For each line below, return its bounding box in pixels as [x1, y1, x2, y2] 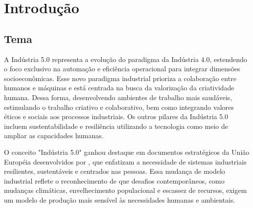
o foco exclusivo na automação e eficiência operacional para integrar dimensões [4, 63, 240, 74]
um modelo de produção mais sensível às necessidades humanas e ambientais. [4, 194, 235, 205]
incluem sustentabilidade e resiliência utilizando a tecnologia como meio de [4, 121, 228, 131]
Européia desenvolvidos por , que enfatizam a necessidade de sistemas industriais [4, 156, 247, 166]
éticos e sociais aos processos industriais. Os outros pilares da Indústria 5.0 [4, 111, 229, 122]
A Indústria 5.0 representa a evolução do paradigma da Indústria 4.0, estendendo [4, 54, 247, 64]
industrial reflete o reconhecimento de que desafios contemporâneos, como [4, 175, 225, 186]
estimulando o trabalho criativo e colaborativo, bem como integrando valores [4, 102, 234, 112]
